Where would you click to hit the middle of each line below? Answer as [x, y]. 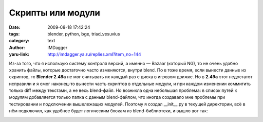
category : [19, 41]
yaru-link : [19, 54]
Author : [17, 47]
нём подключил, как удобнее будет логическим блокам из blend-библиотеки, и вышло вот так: [108, 111]
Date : [15, 27]
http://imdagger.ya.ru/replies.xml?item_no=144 [94, 54]
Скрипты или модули [55, 13]
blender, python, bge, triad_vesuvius [84, 34]
